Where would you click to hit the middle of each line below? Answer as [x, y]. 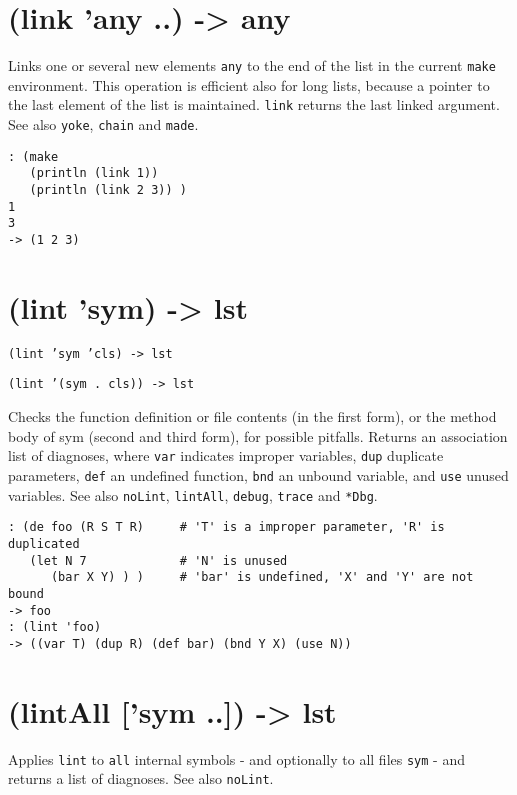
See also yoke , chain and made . [103, 124]
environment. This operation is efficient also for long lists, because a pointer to [249, 84]
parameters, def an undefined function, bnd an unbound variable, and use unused [258, 474]
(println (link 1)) [94, 173]
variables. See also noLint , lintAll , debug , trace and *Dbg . [193, 494]
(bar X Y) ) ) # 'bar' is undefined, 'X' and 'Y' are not [262, 577]
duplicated [44, 543]
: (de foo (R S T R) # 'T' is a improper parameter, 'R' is [226, 527]
